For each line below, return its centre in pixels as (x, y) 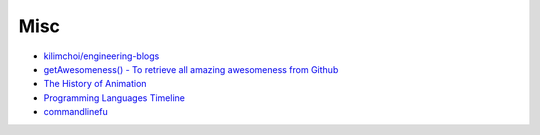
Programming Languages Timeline (114, 97)
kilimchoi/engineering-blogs (101, 56)
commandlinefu (76, 112)
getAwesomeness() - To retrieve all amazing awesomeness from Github (191, 69)
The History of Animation (95, 84)
